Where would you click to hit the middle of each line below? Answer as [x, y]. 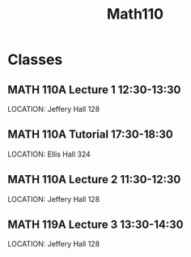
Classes [35, 60]
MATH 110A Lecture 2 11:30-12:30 [94, 180]
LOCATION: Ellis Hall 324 [49, 154]
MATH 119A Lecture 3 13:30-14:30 [95, 225]
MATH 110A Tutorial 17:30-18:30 [90, 135]
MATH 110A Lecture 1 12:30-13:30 [94, 90]
